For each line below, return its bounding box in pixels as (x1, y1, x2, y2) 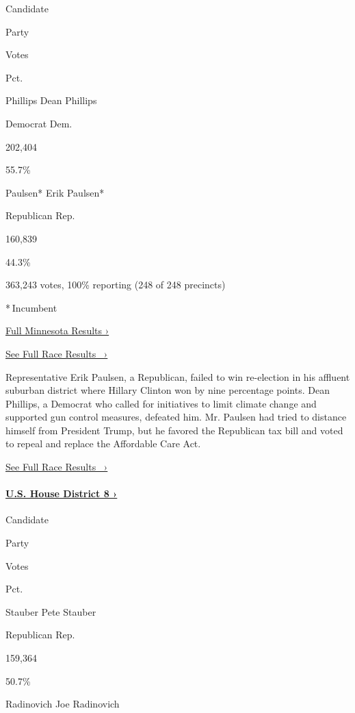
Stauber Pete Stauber (5, 604, 96, 618)
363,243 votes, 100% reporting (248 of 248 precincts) (5, 277, 226, 292)
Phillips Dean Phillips (5, 93, 97, 108)
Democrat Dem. (5, 116, 73, 130)
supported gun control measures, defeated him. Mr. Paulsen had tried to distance (5, 410, 347, 424)
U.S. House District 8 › (5, 486, 118, 501)
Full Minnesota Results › (5, 323, 109, 338)
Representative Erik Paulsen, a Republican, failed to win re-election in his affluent (5, 369, 350, 384)
